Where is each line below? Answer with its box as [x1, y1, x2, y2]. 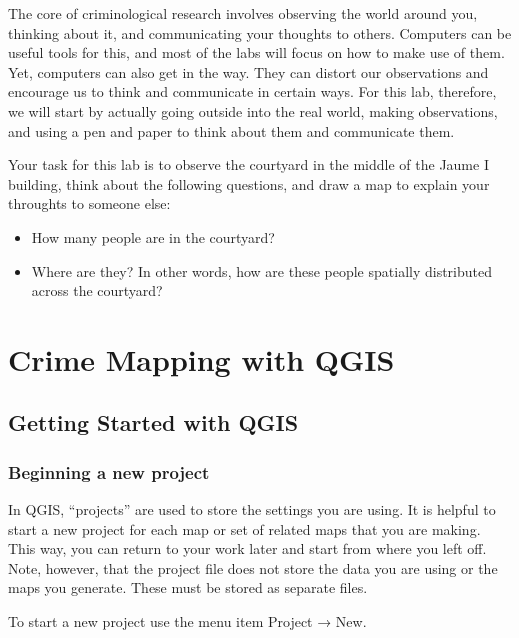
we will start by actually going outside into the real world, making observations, [8, 100, 498, 121]
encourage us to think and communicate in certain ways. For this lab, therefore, [8, 81, 497, 102]
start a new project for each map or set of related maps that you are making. [8, 518, 481, 539]
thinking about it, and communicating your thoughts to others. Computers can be [8, 22, 512, 43]
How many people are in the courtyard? [31, 226, 275, 247]
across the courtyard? [31, 280, 163, 301]
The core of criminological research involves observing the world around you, [8, 3, 478, 23]
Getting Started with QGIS [8, 407, 299, 438]
